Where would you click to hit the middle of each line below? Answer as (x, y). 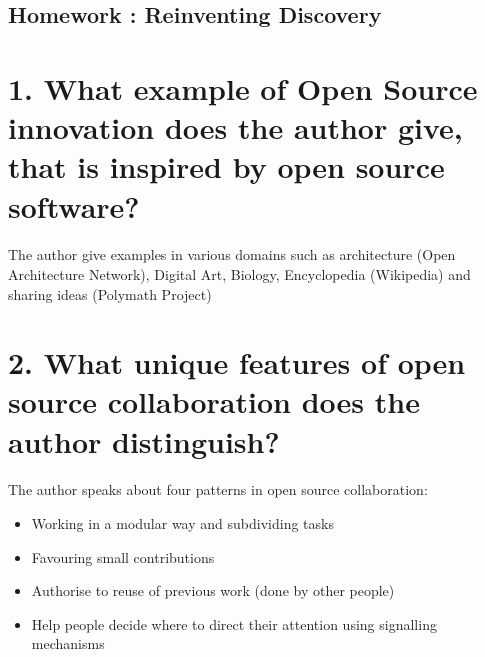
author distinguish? (144, 440)
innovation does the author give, (235, 127)
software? (74, 205)
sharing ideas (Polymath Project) (110, 293)
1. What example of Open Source (243, 87)
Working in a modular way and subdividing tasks (182, 523)
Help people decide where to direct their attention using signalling (234, 623)
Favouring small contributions (123, 556)
